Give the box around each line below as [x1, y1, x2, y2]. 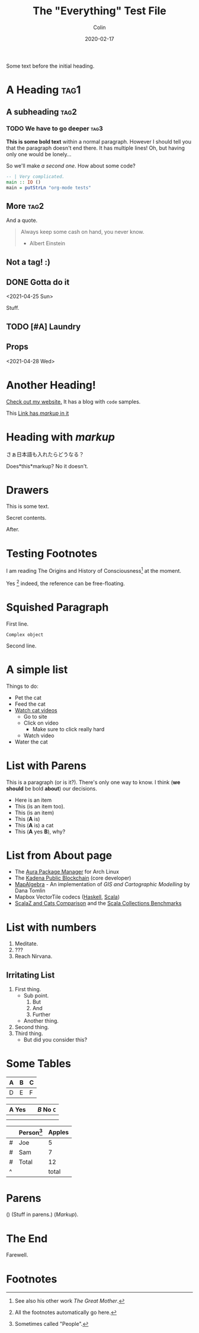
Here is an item [14, 796, 52, 804]
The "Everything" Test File [32, 4, 167, 18]
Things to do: [6, 683, 38, 690]
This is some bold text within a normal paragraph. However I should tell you [6, 138, 191, 145]
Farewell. [6, 1251, 28, 1259]
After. [6, 526, 20, 533]
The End [6, 1232, 48, 1245]
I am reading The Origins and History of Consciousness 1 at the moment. [6, 566, 182, 575]
